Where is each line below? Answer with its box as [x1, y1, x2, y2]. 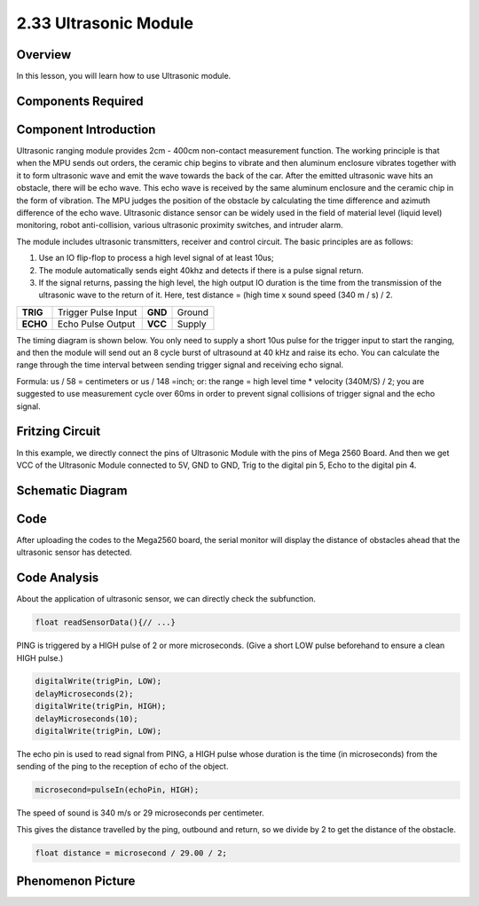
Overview [16, 47, 72, 62]
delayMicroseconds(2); [35, 689, 134, 698]
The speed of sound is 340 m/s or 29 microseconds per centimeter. [16, 808, 265, 818]
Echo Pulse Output [58, 318, 136, 330]
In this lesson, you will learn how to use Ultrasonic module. [16, 71, 232, 82]
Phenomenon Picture [16, 874, 136, 889]
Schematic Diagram [16, 483, 128, 498]
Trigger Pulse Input [58, 306, 137, 319]
